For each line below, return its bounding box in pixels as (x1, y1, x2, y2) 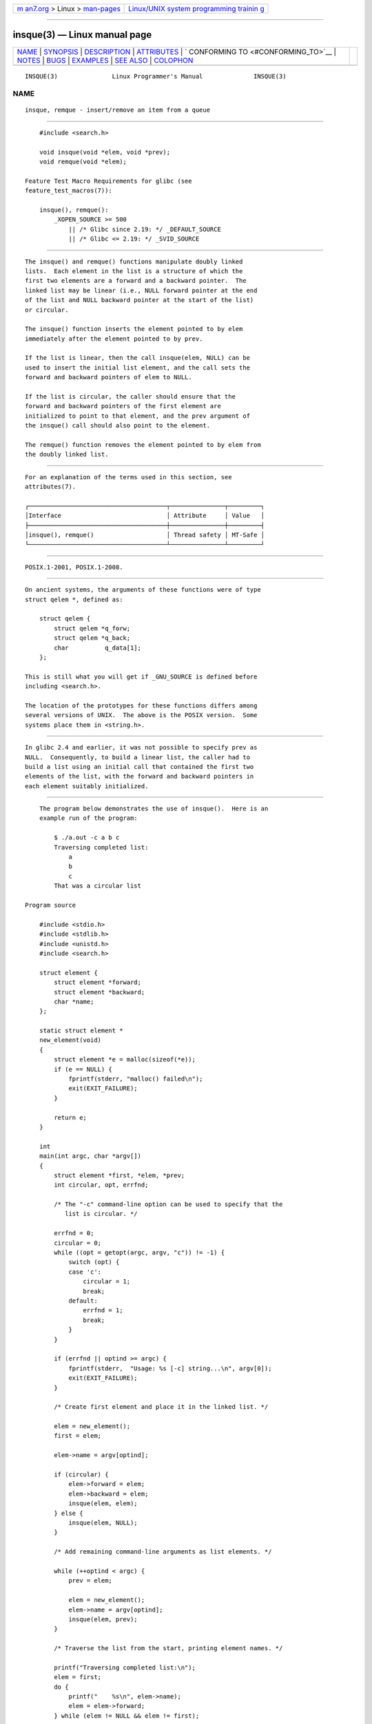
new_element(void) (39, 1036, 102, 1044)
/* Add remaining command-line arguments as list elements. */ (54, 1548, 272, 1556)
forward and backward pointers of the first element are (25, 402, 222, 410)
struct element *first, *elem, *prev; (54, 1171, 185, 1179)
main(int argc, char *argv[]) (39, 1152, 141, 1160)
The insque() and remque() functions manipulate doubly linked (25, 257, 243, 265)
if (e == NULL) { (54, 1065, 113, 1073)
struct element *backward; (54, 988, 145, 996)
